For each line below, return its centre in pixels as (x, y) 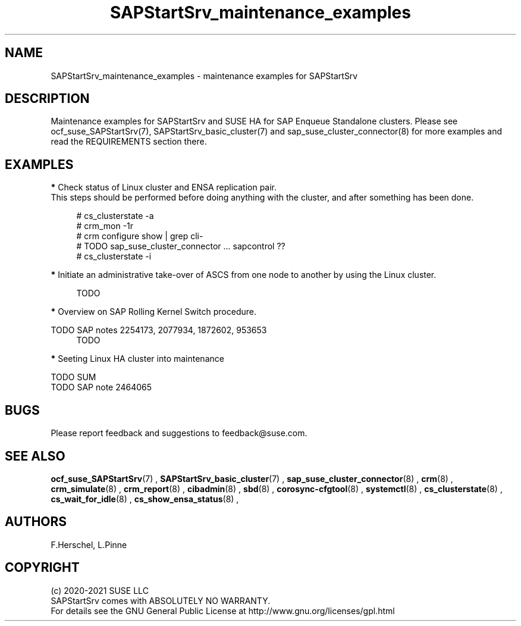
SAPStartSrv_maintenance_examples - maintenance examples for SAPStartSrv (204, 76)
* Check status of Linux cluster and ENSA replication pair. (164, 187)
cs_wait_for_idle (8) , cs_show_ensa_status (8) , (145, 499)
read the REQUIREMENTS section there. (129, 142)
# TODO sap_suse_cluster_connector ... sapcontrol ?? (181, 246)
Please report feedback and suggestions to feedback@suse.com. (179, 433)
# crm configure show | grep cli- (140, 236)
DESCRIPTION (47, 99)
